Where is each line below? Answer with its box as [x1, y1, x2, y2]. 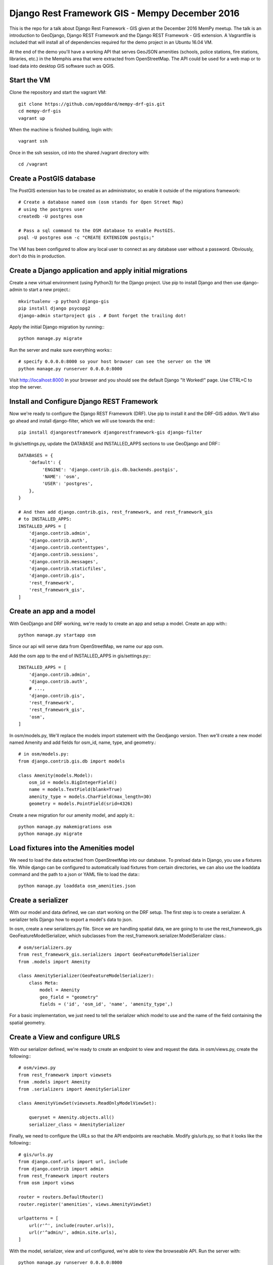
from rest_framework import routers [18, 1173, 109, 1178]
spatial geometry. [9, 1020, 46, 1026]
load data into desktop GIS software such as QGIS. [9, 63, 115, 69]
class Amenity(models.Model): [18, 772, 94, 778]
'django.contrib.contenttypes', [28, 544, 109, 550]
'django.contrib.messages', [28, 559, 99, 564]
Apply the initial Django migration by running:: [9, 324, 105, 330]
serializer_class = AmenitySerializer [28, 1121, 125, 1127]
